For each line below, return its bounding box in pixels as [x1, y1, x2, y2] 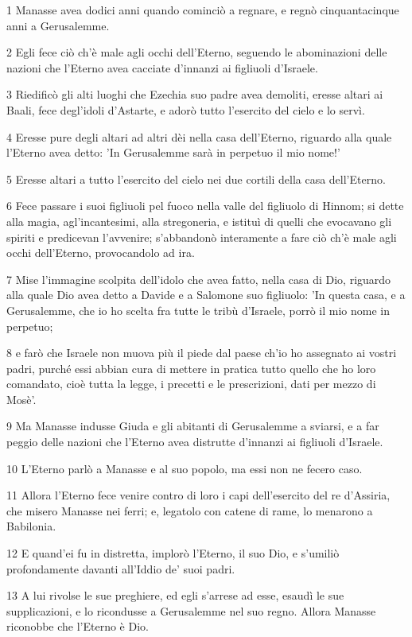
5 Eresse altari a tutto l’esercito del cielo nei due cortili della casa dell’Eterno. [6, 170, 386, 187]
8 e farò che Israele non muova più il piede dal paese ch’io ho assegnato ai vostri [6, 344, 397, 361]
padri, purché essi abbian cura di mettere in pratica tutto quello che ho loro [6, 359, 376, 376]
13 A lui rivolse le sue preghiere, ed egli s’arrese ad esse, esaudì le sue [6, 587, 344, 604]
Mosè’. [6, 390, 37, 407]
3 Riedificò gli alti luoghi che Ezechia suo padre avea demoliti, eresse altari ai [6, 86, 383, 103]
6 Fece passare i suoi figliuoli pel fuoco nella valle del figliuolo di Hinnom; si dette [6, 197, 404, 214]
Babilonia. [6, 518, 56, 534]
